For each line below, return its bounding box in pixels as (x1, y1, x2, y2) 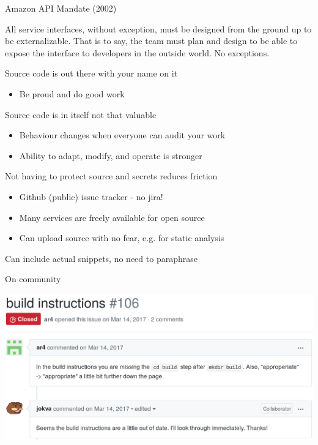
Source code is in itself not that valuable (5, 108, 157, 121)
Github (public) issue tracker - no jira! (19, 190, 163, 203)
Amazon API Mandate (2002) (5, 2, 117, 14)
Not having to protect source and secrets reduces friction (5, 170, 218, 182)
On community (5, 272, 61, 285)
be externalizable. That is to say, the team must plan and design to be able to (5, 34, 298, 47)
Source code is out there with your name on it (5, 67, 178, 80)
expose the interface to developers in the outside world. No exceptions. (5, 46, 270, 59)
